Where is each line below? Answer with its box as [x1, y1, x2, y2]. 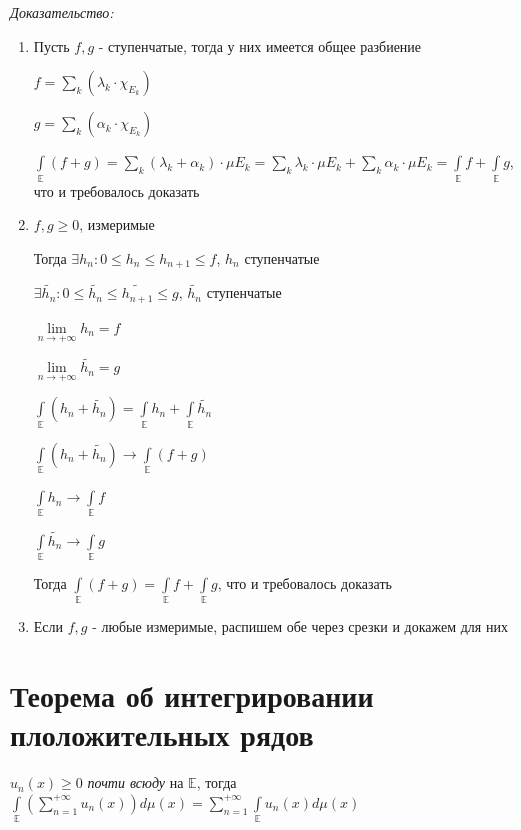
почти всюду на [87, 772, 184, 793]
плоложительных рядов [10, 714, 314, 755]
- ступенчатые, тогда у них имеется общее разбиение [98, 35, 422, 56]
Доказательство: [10, 2, 114, 22]
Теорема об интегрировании [10, 675, 374, 716]
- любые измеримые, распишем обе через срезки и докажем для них [92, 616, 508, 637]
